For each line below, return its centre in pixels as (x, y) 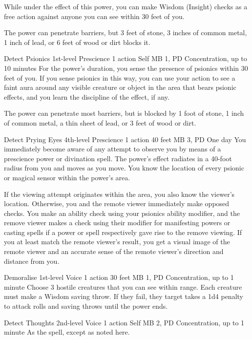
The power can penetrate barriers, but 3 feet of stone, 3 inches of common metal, (126, 32)
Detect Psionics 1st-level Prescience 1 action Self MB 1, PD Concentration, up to (126, 58)
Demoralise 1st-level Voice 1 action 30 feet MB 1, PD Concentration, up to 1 (119, 277)
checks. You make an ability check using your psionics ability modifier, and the (122, 213)
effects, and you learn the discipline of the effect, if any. (87, 96)
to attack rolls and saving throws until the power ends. (86, 306)
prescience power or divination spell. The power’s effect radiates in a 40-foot (118, 158)
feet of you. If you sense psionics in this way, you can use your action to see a (120, 77)
